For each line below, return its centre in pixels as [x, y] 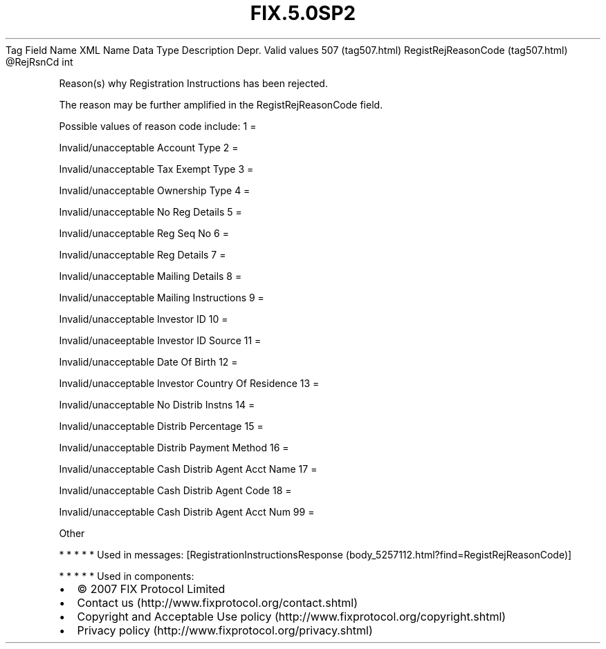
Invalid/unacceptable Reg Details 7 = [143, 254]
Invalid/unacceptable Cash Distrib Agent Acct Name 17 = [188, 469]
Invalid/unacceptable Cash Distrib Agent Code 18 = [175, 490]
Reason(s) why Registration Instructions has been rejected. [193, 83]
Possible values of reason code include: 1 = [158, 126]
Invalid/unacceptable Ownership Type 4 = [155, 190]
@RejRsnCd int [39, 62]
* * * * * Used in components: [127, 576]
